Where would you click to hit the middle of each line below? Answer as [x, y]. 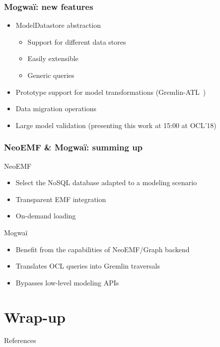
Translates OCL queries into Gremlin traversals [88, 266]
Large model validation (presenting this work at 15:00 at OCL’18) [116, 125]
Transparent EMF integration [61, 199]
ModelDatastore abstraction [58, 25]
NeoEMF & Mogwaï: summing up [73, 147]
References [20, 340]
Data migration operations [56, 108]
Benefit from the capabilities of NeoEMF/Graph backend [103, 249]
